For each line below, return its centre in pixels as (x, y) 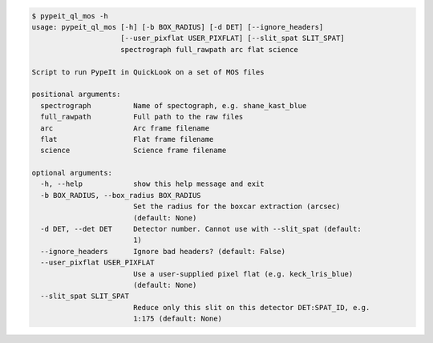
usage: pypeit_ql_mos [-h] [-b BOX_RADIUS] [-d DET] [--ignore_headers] (178, 27)
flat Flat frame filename (127, 139)
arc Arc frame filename (125, 128)
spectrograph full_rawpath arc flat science (209, 49)
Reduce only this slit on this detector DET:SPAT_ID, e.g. (251, 307)
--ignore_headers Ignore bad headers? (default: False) (163, 251)
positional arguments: (76, 95)
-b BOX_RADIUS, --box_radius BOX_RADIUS (121, 195)
